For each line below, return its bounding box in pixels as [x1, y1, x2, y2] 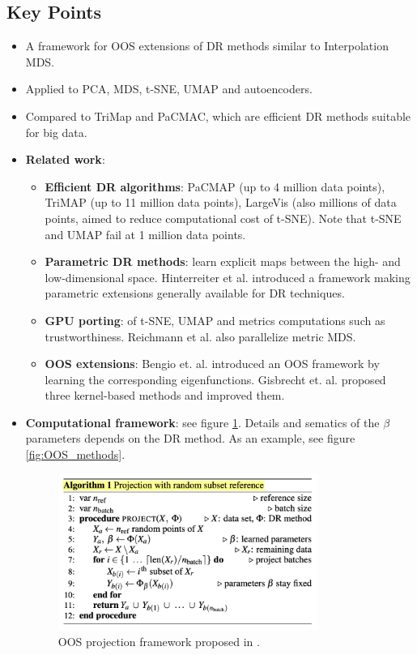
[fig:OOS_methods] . [25, 446, 126, 463]
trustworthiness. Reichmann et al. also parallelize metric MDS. [45, 327, 356, 345]
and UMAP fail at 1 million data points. [45, 225, 246, 242]
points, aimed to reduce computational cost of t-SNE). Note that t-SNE [45, 209, 402, 226]
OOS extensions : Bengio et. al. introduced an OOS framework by [45, 355, 380, 372]
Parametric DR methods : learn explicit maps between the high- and [45, 253, 401, 270]
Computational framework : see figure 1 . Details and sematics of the [25, 413, 380, 430]
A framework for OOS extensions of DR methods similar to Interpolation [25, 37, 389, 54]
